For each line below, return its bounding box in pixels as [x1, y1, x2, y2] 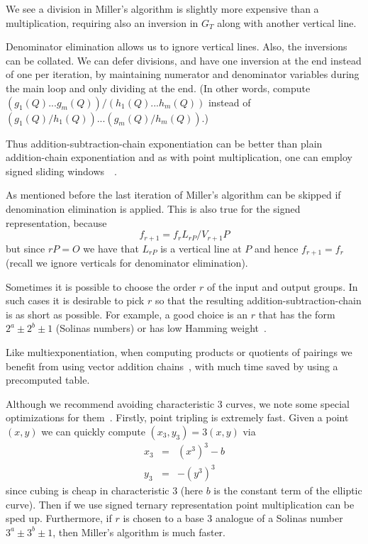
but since [6, 240, 45, 255]
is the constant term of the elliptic [213, 483, 362, 498]
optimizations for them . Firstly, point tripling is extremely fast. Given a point [6, 410, 349, 425]
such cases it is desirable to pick [6, 293, 145, 308]
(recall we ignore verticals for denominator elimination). [6, 255, 248, 270]
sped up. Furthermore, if [6, 511, 112, 526]
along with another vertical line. [217, 15, 357, 30]
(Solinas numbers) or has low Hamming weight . [55, 321, 267, 335]
